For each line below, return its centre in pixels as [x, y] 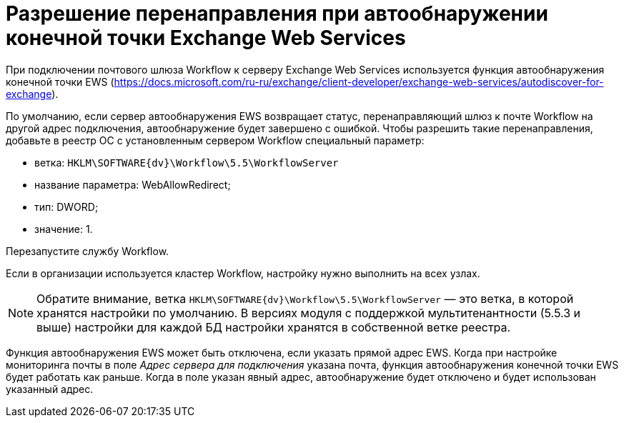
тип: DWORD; [66, 206]
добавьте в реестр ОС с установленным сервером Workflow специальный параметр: [215, 140]
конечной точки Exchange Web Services [206, 38]
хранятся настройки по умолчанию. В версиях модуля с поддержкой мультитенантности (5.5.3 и [309, 313]
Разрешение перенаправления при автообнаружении [277, 14]
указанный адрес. [50, 389]
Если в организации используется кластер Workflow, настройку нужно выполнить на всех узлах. [243, 273]
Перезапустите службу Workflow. [88, 251]
